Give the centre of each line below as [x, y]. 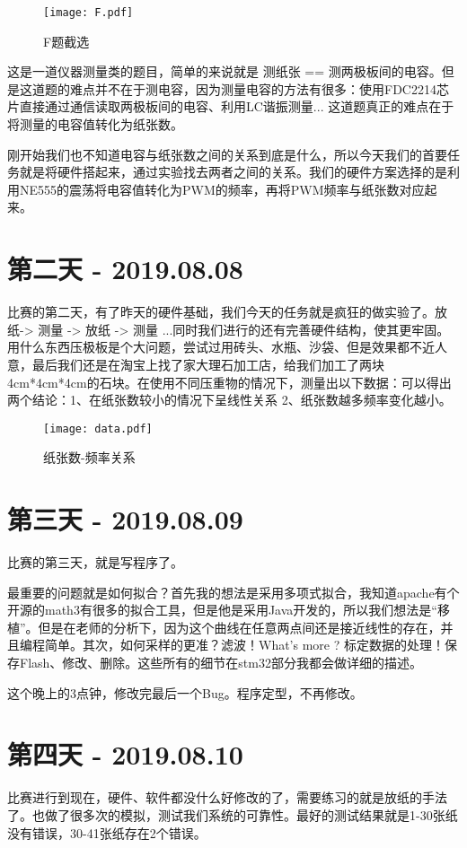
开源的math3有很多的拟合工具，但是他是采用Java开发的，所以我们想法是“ [222, 610]
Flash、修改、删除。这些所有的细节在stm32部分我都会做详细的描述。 [220, 663]
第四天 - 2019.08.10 [125, 754]
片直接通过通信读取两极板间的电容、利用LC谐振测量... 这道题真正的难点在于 [231, 106]
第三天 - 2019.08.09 [125, 519]
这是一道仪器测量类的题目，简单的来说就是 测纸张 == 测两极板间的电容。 [225, 71]
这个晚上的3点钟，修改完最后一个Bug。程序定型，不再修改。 [185, 692]
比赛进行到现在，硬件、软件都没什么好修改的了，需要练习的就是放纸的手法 [227, 797]
